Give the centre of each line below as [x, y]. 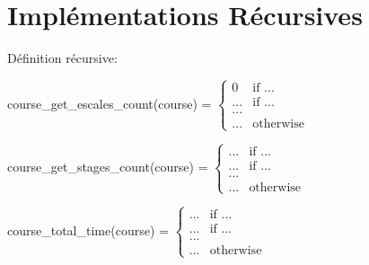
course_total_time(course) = [88, 230]
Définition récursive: [62, 58]
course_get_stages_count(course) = [108, 167]
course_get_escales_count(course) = [110, 103]
